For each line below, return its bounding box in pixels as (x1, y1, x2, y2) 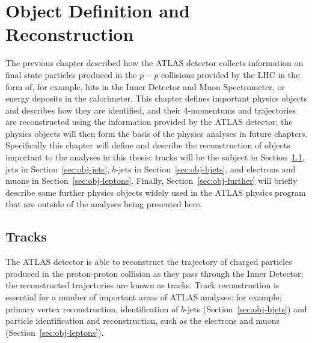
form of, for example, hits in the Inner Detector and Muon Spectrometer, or (5, 80, 285, 93)
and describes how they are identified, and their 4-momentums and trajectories (5, 103, 296, 116)
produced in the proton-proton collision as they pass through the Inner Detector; (5, 267, 304, 279)
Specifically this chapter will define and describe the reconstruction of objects (5, 139, 290, 151)
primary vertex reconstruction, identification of (5, 302, 179, 315)
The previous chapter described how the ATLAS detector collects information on (5, 56, 304, 69)
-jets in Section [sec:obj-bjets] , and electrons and (115, 162, 296, 175)
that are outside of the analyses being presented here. (5, 198, 203, 210)
